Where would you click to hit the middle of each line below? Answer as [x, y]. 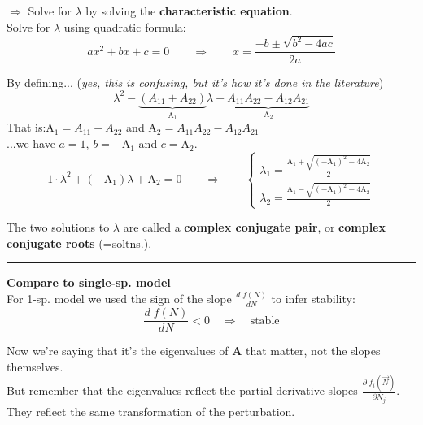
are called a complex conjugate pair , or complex [254, 227]
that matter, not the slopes [313, 351]
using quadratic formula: [125, 26]
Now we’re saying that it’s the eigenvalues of [118, 351]
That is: [26, 127]
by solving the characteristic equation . [189, 11]
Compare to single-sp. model [89, 282]
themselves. [35, 366]
